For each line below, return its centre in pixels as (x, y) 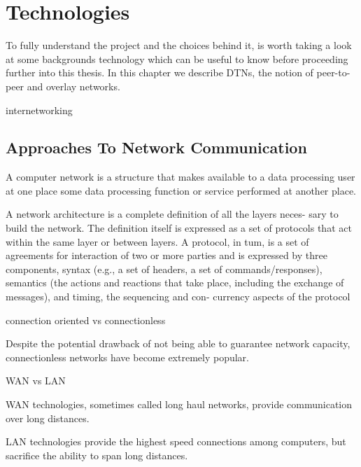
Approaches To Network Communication (156, 147)
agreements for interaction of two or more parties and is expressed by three (167, 255)
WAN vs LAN (36, 381)
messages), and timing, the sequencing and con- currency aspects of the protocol (178, 297)
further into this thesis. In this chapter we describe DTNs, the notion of (160, 72)
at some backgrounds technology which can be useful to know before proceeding (177, 58)
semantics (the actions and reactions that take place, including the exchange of (175, 283)
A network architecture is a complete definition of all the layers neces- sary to (172, 214)
